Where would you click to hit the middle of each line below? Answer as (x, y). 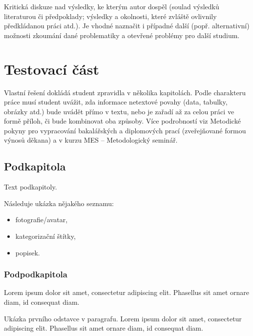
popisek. (28, 252)
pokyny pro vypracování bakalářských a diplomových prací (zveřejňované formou (125, 130)
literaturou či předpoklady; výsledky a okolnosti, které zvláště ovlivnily (110, 16)
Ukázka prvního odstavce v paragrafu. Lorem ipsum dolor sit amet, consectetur (123, 318)
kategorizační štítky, (45, 236)
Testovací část (52, 69)
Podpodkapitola (36, 274)
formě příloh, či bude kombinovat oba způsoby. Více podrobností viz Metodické (122, 121)
